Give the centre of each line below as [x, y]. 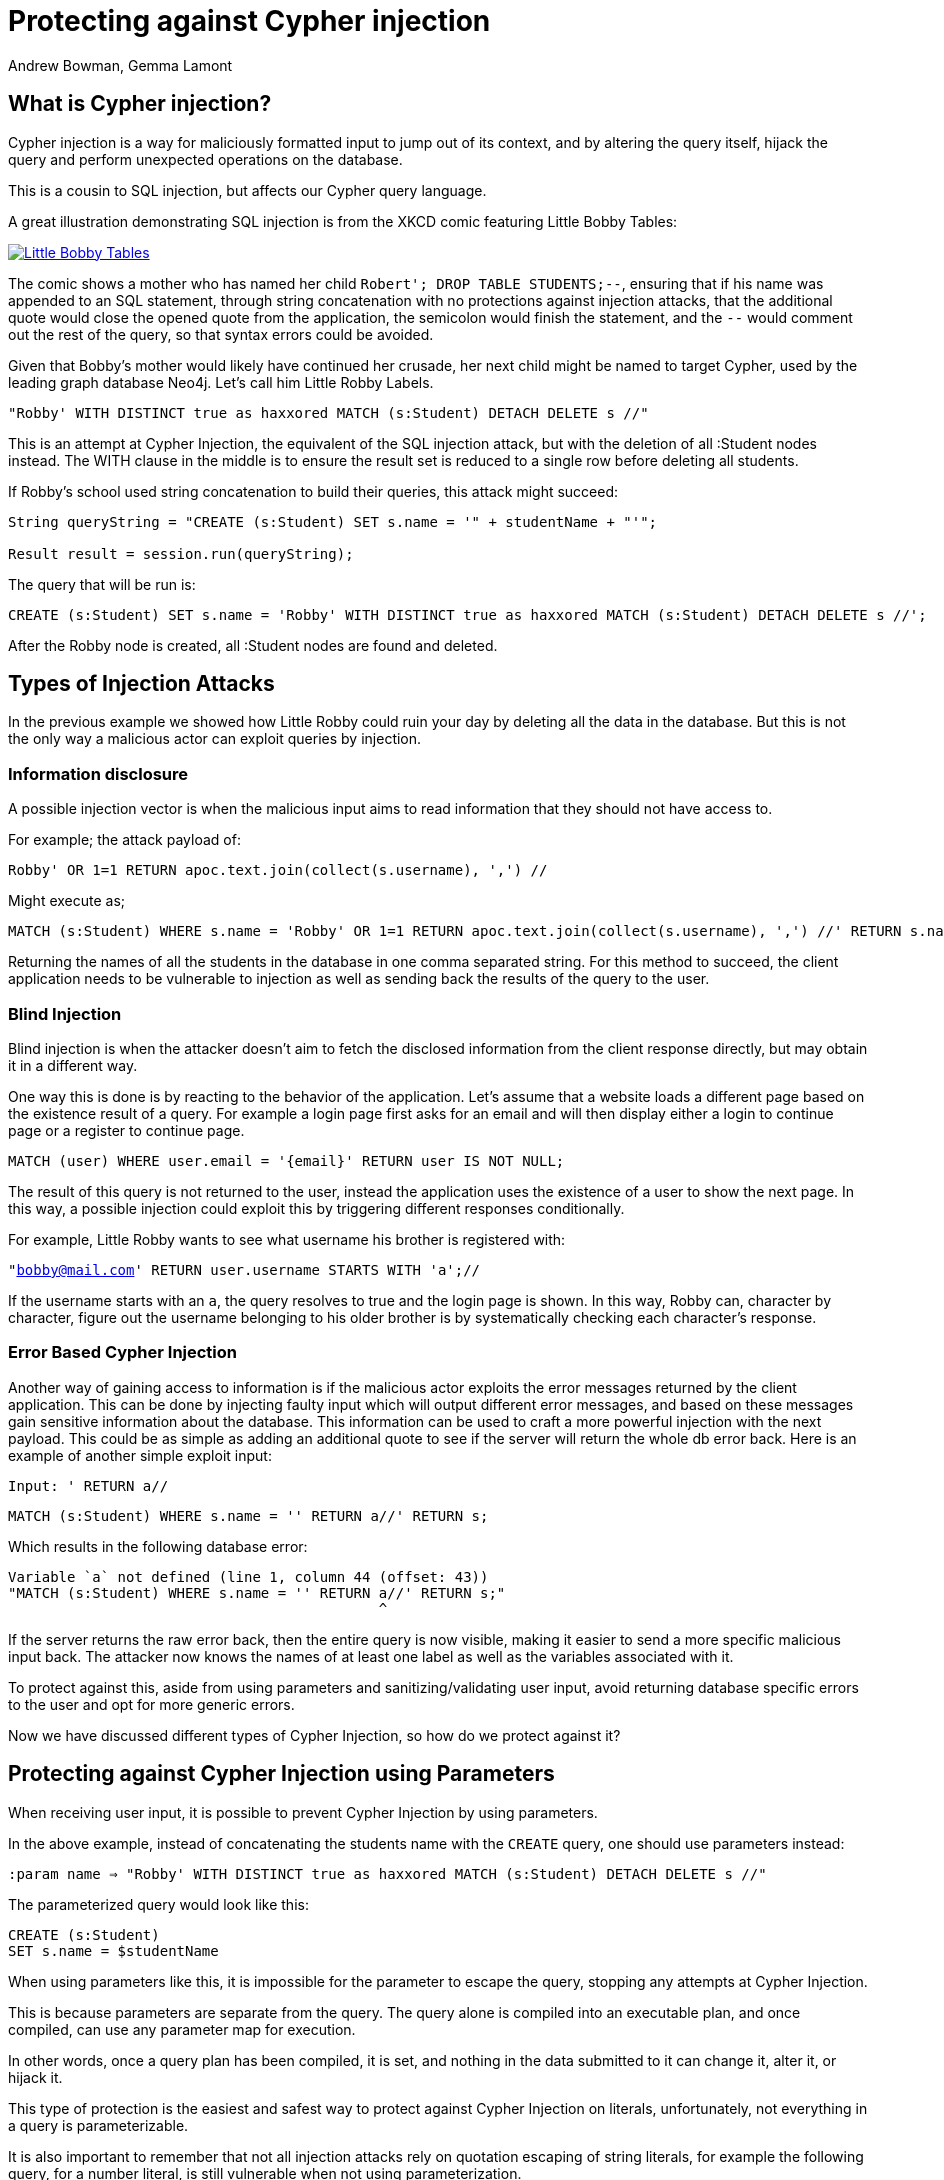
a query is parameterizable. [98, 2125]
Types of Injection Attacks [141, 684]
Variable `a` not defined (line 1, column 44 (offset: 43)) [248, 1576]
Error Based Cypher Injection [123, 1352]
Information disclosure [98, 773]
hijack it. [35, 2077]
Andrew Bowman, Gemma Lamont [120, 65]
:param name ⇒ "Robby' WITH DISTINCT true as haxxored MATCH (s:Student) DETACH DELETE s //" [387, 1873]
